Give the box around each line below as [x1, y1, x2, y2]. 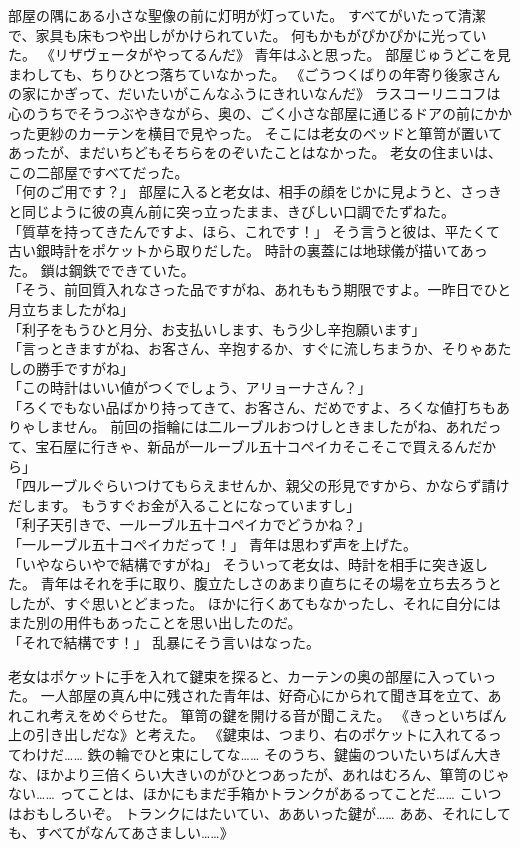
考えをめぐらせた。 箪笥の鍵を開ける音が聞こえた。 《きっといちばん [49, 704, 507, 725]
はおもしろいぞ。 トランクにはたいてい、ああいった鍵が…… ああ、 [8, 802, 442, 823]
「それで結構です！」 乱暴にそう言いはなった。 [8, 632, 320, 652]
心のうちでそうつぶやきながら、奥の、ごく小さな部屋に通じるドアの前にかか [8, 102, 512, 123]
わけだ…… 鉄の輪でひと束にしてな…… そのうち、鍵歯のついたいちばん [21, 743, 475, 764]
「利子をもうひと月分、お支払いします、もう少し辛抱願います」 [8, 318, 426, 339]
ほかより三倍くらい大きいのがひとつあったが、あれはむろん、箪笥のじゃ [35, 763, 510, 784]
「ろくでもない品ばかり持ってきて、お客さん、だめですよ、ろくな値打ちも [8, 396, 497, 417]
